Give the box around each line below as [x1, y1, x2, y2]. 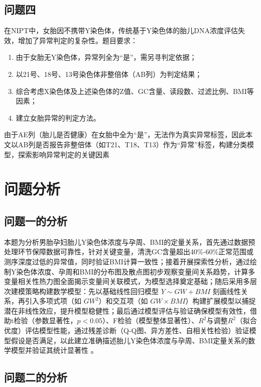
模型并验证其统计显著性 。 [11, 345, 98, 355]
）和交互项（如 [98, 296, 148, 306]
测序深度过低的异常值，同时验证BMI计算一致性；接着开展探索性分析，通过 [4, 256, 250, 266]
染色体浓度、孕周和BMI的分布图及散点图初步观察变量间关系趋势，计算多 [16, 266, 255, 276]
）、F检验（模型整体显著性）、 [102, 315, 199, 326]
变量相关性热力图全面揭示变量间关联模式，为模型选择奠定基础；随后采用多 [4, 276, 250, 286]
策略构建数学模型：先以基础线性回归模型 [25, 285, 159, 296]
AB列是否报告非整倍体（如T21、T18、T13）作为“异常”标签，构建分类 [18, 139, 247, 149]
